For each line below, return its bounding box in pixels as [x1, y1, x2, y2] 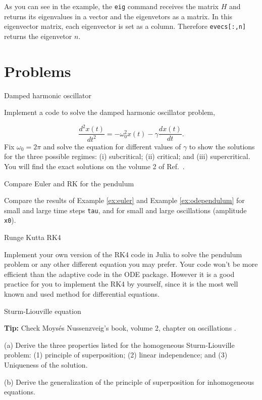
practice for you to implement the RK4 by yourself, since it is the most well [4, 278, 238, 289]
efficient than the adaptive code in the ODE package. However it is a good [4, 268, 235, 279]
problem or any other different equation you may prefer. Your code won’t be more [4, 259, 258, 269]
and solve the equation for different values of [43, 141, 181, 151]
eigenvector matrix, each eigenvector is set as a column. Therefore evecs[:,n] [4, 21, 246, 31]
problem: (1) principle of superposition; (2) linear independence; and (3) [4, 349, 228, 360]
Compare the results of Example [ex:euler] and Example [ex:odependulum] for [4, 195, 245, 206]
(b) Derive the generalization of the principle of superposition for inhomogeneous [4, 376, 254, 387]
